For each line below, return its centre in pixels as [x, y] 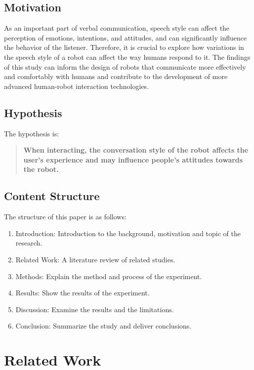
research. [29, 243]
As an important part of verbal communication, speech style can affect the [117, 28]
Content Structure [52, 196]
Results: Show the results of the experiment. [83, 293]
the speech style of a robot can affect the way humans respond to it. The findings [127, 57]
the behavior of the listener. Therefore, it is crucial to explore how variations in [124, 47]
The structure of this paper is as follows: [65, 217]
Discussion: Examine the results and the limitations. [95, 309]
